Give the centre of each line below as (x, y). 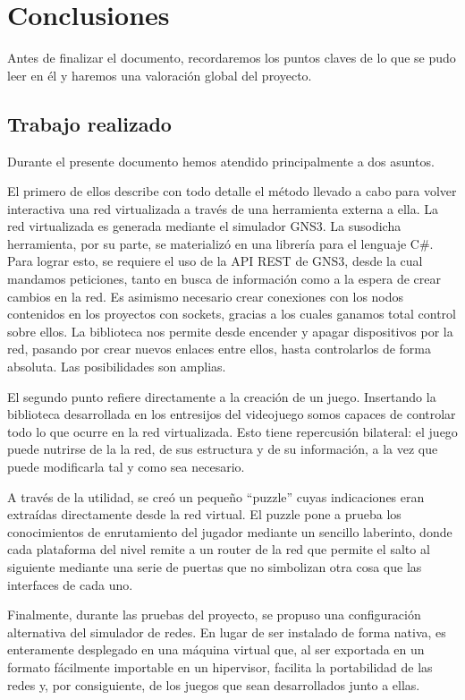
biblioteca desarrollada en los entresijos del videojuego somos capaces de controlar (232, 414)
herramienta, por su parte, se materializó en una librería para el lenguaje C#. (220, 243)
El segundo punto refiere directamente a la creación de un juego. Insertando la (222, 396)
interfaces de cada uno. (70, 584)
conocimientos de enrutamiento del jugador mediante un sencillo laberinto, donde (230, 531)
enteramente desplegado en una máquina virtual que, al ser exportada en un (216, 649)
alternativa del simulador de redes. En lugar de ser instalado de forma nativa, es (227, 632)
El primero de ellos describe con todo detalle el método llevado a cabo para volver (232, 191)
